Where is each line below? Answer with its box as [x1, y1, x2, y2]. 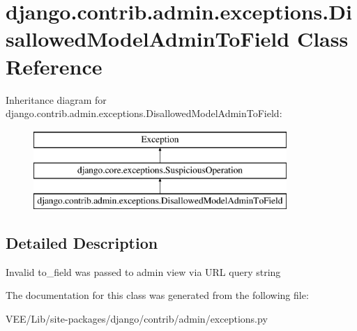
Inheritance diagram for [6, 92, 107, 107]
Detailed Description [6, 232, 158, 254]
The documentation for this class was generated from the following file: [6, 288, 309, 302]
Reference [6, 52, 102, 80]
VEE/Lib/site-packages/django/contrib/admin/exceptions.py [6, 311, 268, 326]
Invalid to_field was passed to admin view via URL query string [6, 264, 281, 279]
